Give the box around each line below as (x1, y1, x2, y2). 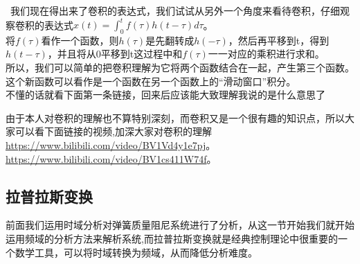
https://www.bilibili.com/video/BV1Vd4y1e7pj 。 (6, 138, 216, 152)
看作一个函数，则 (41, 33, 119, 47)
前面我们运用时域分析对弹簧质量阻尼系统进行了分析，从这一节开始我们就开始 (6, 218, 354, 232)
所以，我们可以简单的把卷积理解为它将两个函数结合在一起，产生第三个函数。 (6, 60, 354, 75)
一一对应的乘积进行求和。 (208, 46, 325, 61)
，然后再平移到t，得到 (228, 33, 330, 47)
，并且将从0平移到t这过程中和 (47, 46, 183, 61)
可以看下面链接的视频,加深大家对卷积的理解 (15, 124, 212, 139)
